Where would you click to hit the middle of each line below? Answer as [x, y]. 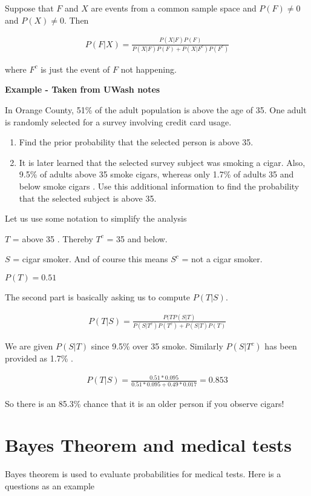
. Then [76, 20]
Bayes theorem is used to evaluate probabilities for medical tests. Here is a [143, 474]
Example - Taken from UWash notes [83, 89]
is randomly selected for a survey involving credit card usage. [118, 121]
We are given [29, 346]
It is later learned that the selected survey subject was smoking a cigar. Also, [162, 162]
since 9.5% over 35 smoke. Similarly [157, 346]
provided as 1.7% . [39, 358]
